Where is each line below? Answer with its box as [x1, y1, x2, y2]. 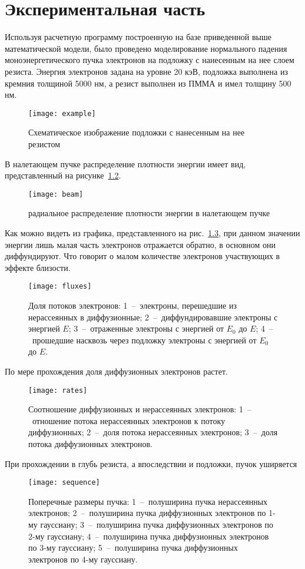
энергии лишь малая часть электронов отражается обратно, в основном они [5, 238, 276, 250]
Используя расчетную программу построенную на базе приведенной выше [5, 31, 271, 43]
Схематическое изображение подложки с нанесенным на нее [28, 126, 245, 138]
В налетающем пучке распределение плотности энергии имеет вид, [5, 157, 246, 170]
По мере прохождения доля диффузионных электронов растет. [5, 365, 228, 377]
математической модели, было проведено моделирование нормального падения [5, 42, 287, 54]
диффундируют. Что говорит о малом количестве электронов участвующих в [5, 250, 280, 262]
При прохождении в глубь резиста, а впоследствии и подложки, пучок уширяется [5, 457, 297, 469]
